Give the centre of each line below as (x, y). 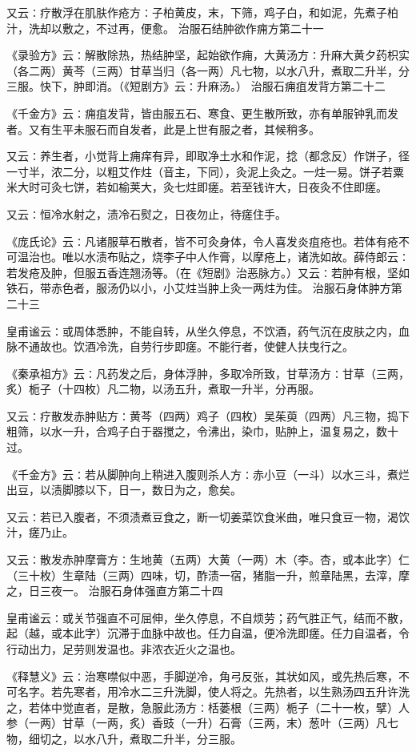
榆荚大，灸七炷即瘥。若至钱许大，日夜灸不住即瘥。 (252, 187)
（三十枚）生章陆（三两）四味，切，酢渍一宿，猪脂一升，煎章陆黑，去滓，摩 (208, 575)
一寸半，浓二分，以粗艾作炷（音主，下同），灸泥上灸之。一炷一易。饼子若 (200, 171)
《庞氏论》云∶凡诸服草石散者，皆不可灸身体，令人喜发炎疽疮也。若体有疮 (202, 241)
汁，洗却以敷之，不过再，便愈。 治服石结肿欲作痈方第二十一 (165, 28)
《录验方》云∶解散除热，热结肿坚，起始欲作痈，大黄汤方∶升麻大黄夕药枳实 (208, 55)
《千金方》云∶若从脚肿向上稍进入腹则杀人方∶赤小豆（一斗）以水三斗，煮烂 (208, 474)
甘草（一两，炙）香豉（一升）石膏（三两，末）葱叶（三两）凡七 (230, 723)
